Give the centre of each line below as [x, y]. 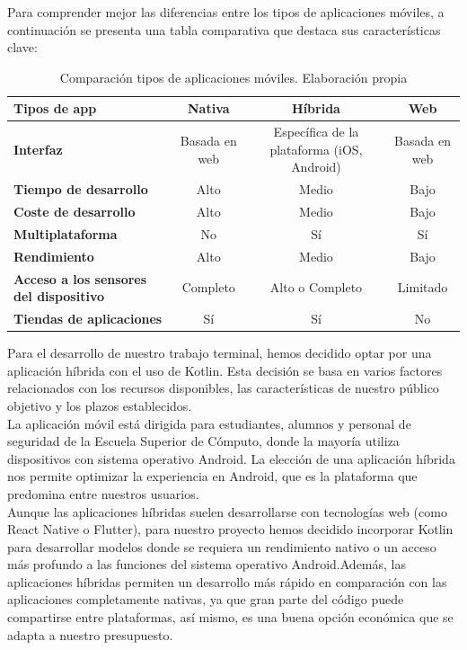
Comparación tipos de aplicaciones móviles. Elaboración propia [233, 77]
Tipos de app [55, 108]
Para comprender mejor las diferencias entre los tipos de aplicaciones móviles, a [226, 12]
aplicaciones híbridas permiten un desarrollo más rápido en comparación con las [227, 581]
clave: [22, 47]
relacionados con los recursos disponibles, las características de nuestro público [223, 388]
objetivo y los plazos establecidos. [100, 405]
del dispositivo [59, 296]
